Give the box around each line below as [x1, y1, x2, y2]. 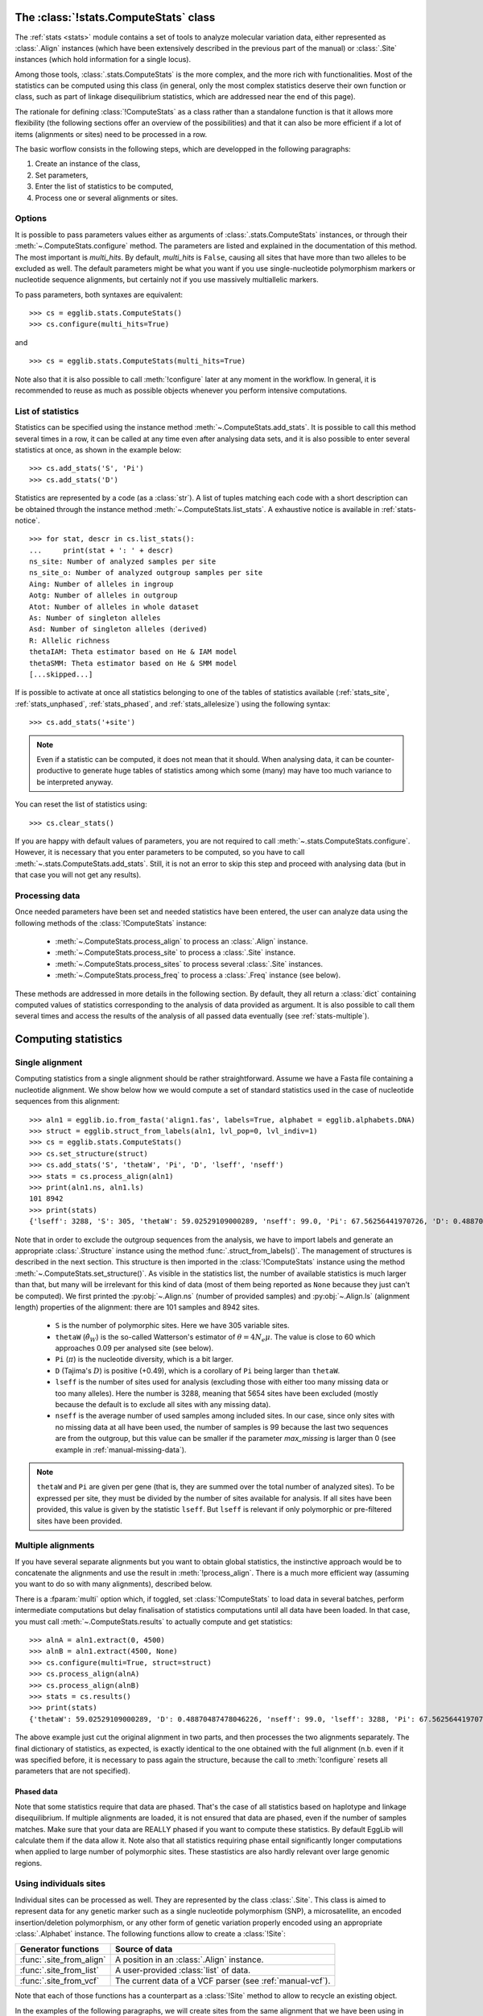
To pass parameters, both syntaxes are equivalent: [14, 289, 184, 299]
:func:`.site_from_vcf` [19, 1976, 100, 1987]
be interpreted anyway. [36, 777, 114, 786]
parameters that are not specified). [14, 1766, 130, 1776]
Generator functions [19, 1943, 100, 1955]
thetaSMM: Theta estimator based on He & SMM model [29, 658, 237, 668]
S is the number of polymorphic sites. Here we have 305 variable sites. [55, 1321, 290, 1331]
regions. [14, 1858, 43, 1868]
